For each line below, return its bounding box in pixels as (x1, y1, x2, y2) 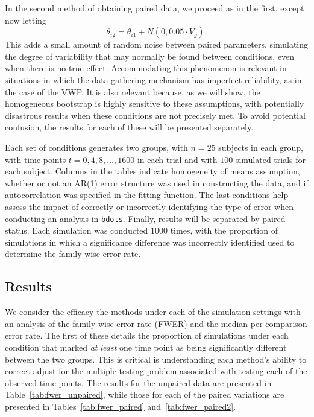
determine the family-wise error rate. (5, 247, 141, 260)
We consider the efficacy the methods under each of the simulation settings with (5, 305, 301, 318)
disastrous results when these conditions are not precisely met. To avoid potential (5, 109, 306, 121)
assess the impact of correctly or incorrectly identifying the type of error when (5, 200, 294, 212)
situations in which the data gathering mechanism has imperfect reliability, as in (5, 73, 302, 86)
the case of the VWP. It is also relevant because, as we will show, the (5, 85, 260, 98)
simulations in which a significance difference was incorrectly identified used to (5, 235, 295, 248)
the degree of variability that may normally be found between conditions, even (5, 49, 295, 62)
